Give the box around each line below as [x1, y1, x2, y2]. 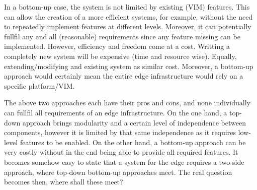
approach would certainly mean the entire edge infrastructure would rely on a [4, 71, 243, 81]
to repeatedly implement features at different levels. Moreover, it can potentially [4, 21, 251, 32]
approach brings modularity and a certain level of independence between [22, 117, 246, 128]
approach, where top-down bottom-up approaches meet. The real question [4, 166, 232, 177]
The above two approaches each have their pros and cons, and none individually [4, 97, 250, 108]
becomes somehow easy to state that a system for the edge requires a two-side [4, 156, 244, 167]
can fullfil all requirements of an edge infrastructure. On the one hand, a [4, 107, 227, 117]
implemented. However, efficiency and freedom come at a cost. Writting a [4, 41, 230, 51]
